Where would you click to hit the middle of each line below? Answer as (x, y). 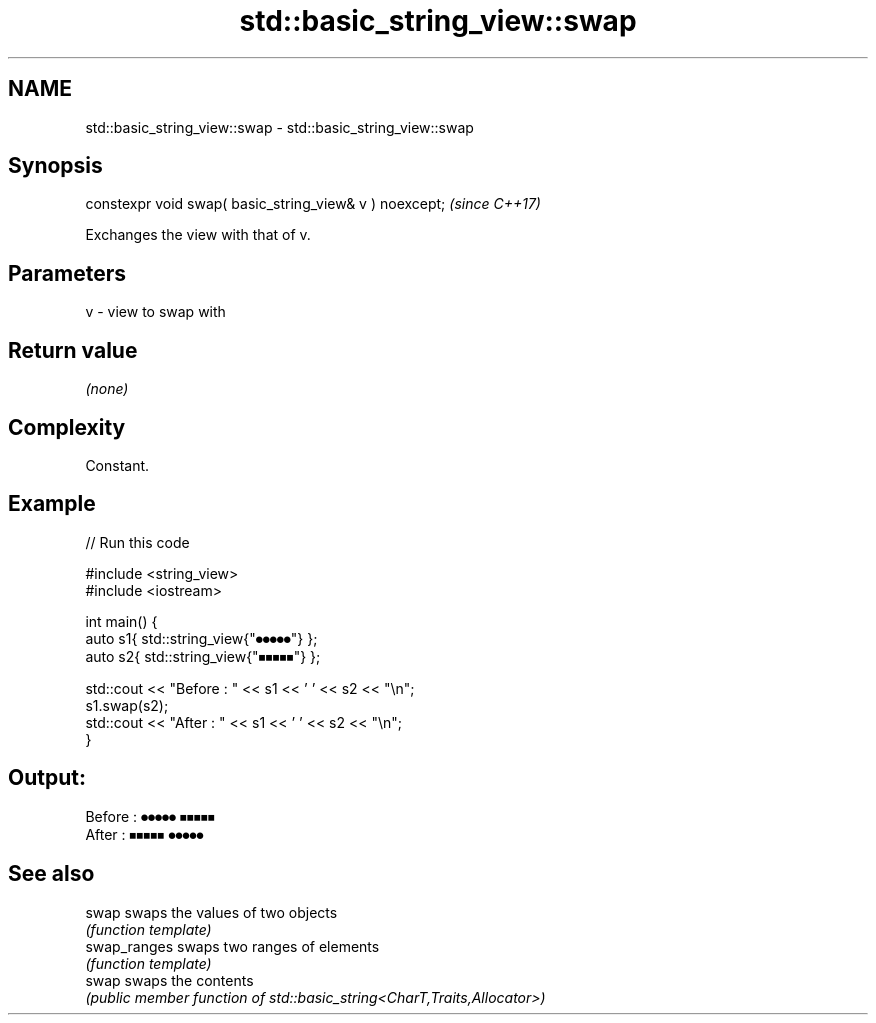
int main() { (121, 621)
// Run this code (137, 542)
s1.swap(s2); (127, 705)
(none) (107, 389)
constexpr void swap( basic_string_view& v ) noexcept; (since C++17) (313, 204)
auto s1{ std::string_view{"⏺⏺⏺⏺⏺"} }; (201, 638)
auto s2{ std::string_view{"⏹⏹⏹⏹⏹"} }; (203, 656)
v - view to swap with (155, 312)
